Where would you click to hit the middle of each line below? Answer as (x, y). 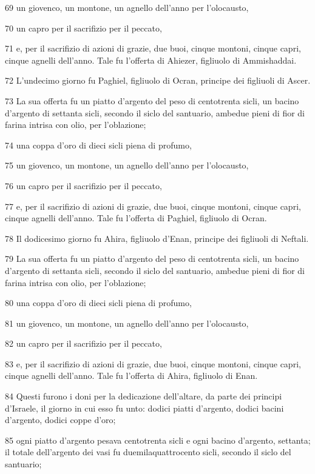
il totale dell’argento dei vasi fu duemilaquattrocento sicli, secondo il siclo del (148, 452)
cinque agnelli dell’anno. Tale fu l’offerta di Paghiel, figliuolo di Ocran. (136, 218)
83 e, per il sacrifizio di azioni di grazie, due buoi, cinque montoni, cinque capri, (153, 363)
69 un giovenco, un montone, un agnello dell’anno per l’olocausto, (127, 7)
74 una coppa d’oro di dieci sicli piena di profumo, (98, 145)
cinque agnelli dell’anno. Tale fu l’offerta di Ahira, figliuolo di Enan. (131, 376)
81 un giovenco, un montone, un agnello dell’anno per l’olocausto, (127, 323)
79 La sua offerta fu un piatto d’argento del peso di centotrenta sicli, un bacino (152, 259)
